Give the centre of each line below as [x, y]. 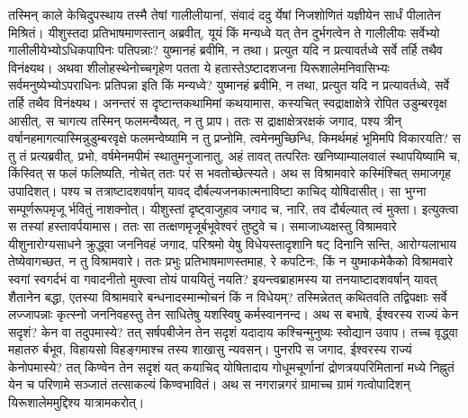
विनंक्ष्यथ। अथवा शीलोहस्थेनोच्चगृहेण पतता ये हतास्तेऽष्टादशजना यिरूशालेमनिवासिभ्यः [199, 67]
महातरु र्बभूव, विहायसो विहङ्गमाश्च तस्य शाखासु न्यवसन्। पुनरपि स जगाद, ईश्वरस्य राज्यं [210, 349]
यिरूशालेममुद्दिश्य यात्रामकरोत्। [76, 402]
